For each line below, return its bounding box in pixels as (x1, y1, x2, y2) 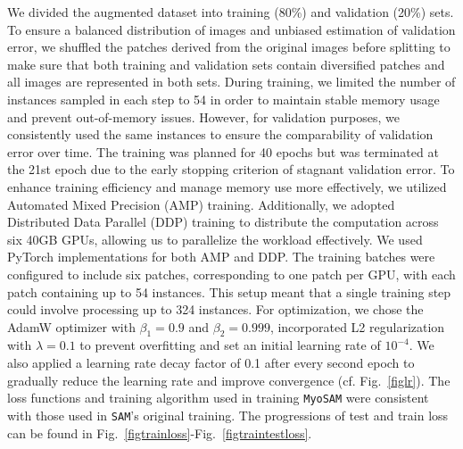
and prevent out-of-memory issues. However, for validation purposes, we (7, 107, 401, 126)
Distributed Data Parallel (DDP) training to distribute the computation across (7, 212, 439, 231)
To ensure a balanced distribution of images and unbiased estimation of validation (7, 20, 456, 38)
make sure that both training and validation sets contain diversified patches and (7, 54, 445, 73)
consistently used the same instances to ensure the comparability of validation (7, 125, 434, 144)
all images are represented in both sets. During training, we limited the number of (7, 72, 456, 91)
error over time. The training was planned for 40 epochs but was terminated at (7, 142, 439, 161)
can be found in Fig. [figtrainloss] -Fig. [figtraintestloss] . (7, 423, 312, 442)
